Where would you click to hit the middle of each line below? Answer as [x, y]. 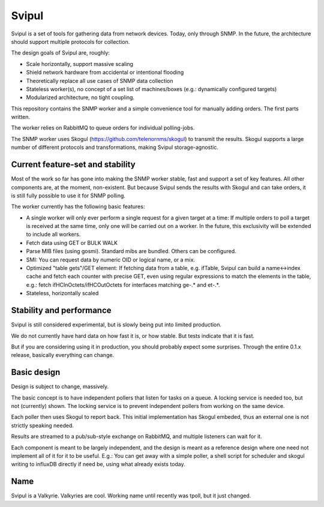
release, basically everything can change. [62, 355]
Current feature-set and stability [73, 165]
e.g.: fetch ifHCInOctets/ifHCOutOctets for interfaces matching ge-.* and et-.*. [123, 284]
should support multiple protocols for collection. [70, 41]
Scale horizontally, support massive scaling [79, 64]
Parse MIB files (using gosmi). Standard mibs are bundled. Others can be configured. [131, 251]
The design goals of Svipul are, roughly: [61, 53]
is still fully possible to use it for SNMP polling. [68, 196]
